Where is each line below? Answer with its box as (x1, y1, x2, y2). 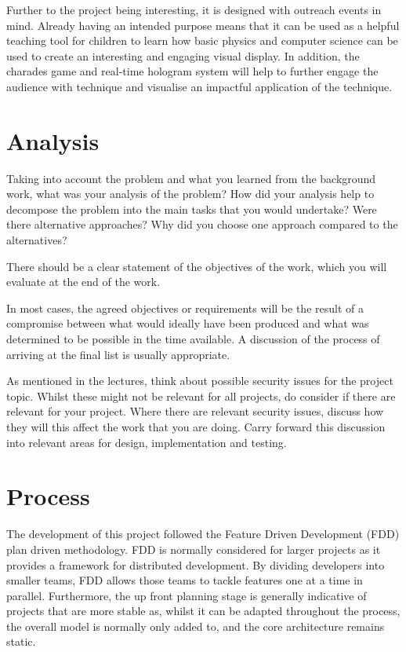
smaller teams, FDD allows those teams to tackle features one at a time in (6, 572, 363, 588)
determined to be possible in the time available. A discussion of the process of (6, 331, 380, 347)
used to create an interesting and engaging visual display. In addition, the (6, 47, 360, 64)
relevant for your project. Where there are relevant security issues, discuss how (6, 403, 384, 419)
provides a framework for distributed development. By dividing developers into (6, 556, 385, 573)
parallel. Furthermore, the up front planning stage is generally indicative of (6, 587, 367, 603)
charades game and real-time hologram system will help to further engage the (6, 63, 379, 79)
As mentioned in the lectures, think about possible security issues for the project (6, 372, 393, 389)
